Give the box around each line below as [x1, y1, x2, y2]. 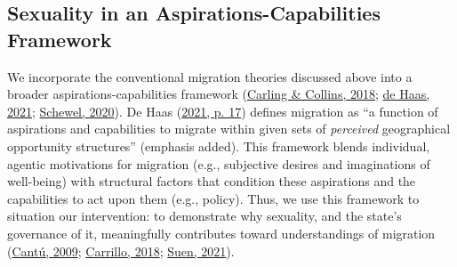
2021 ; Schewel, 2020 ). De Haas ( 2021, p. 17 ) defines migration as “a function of [7, 101, 438, 120]
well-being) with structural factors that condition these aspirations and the [7, 172, 416, 190]
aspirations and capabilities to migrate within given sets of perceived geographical [7, 119, 451, 138]
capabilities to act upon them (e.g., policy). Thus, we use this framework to [7, 189, 420, 207]
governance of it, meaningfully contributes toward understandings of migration [7, 223, 436, 242]
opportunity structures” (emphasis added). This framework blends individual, [7, 136, 430, 155]
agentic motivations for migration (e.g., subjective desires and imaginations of [7, 154, 430, 173]
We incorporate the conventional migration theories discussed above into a [7, 67, 413, 85]
